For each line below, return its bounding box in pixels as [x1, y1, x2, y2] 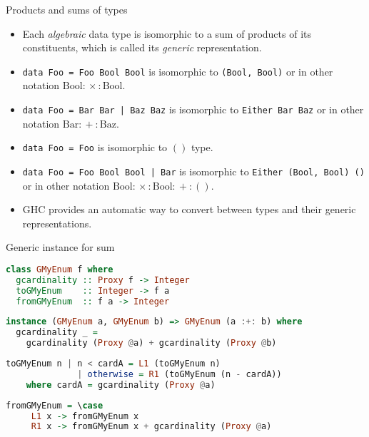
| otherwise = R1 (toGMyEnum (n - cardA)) [77, 369, 282, 379]
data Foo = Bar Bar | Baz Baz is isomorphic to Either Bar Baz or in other [22, 102, 364, 117]
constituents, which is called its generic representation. [22, 40, 262, 55]
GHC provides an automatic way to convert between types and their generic [22, 202, 356, 217]
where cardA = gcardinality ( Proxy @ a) [26, 379, 216, 390]
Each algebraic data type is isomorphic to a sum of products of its [22, 26, 311, 41]
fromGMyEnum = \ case [6, 400, 103, 411]
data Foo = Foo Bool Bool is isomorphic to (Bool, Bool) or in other [22, 63, 333, 78]
